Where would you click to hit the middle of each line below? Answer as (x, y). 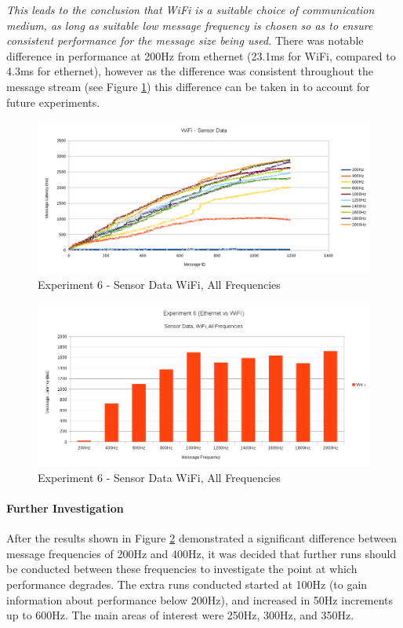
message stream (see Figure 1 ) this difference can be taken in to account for (188, 86)
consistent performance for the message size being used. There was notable (185, 40)
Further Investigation (65, 508)
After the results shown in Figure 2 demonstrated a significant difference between (202, 538)
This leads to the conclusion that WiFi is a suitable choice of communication (191, 9)
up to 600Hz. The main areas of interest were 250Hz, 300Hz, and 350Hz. (180, 615)
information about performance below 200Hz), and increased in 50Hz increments (200, 599)
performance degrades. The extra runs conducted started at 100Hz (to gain (187, 584)
